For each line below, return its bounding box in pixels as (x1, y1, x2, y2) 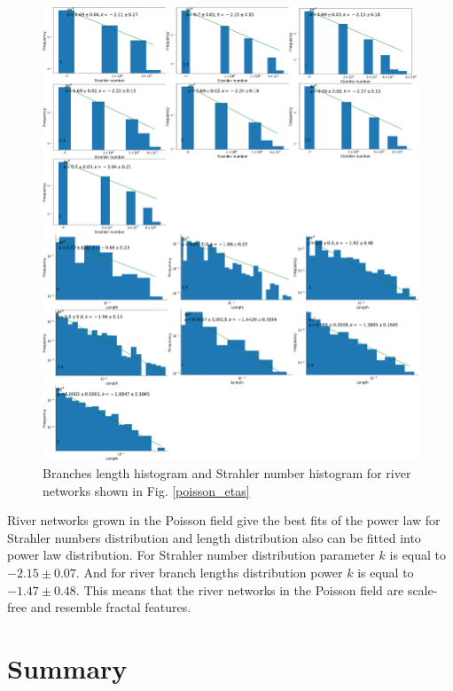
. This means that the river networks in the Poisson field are (75, 580, 404, 599)
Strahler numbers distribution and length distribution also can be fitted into (7, 528, 421, 546)
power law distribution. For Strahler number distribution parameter (7, 546, 375, 564)
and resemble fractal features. (30, 598, 191, 616)
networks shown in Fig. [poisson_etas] (43, 481, 250, 499)
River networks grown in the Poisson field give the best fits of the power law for (7, 511, 441, 530)
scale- (407, 580, 438, 599)
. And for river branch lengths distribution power (75, 562, 343, 581)
